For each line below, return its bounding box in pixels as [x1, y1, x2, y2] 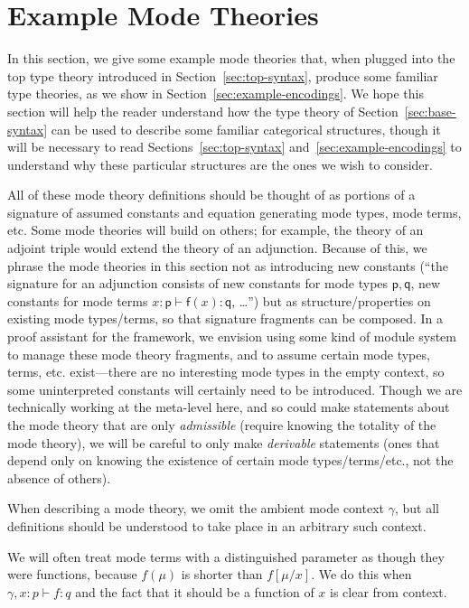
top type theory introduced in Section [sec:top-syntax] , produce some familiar [7, 66, 438, 85]
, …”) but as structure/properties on [231, 291, 431, 310]
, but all [394, 499, 439, 518]
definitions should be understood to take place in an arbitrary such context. [7, 516, 427, 535]
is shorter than [181, 565, 263, 584]
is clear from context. [330, 582, 447, 601]
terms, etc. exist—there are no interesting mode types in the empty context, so [7, 362, 445, 381]
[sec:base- [404, 101, 456, 120]
